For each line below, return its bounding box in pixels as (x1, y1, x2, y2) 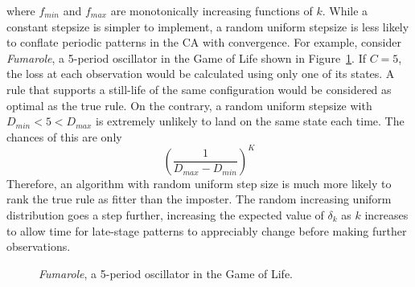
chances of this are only (6, 128, 122, 145)
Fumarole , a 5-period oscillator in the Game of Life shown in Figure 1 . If (6, 49, 367, 66)
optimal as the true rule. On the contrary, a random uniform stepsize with (6, 96, 372, 113)
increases (364, 207, 409, 223)
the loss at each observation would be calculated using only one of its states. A (6, 65, 395, 82)
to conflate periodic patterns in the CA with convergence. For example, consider (6, 34, 401, 51)
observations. (6, 238, 71, 255)
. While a (322, 2, 368, 18)
